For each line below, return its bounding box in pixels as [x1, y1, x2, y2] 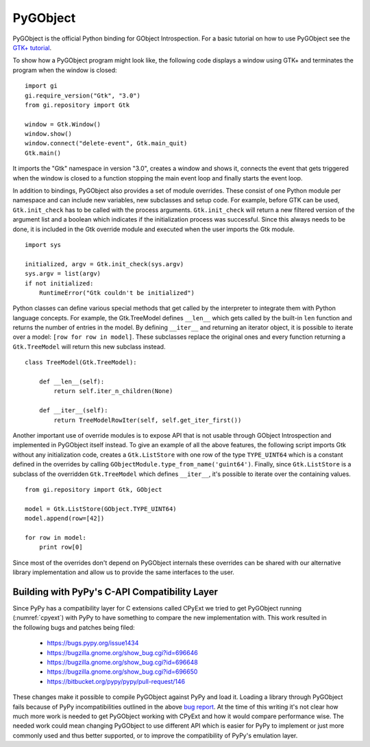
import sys [25, 241, 62, 248]
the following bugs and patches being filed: [12, 623, 135, 631]
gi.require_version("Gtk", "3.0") [25, 91, 140, 99]
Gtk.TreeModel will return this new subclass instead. [12, 342, 166, 351]
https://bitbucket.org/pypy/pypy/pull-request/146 [47, 677, 186, 685]
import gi [25, 82, 58, 90]
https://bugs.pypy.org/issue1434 [47, 639, 139, 648]
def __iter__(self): [38, 407, 108, 414]
